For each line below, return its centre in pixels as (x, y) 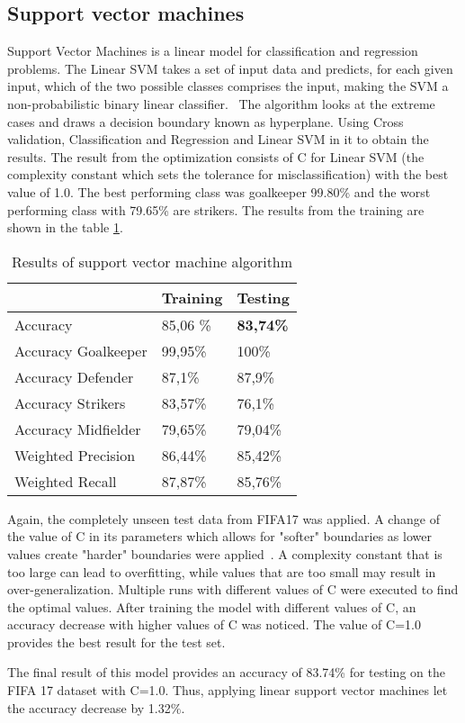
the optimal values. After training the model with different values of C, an (212, 606)
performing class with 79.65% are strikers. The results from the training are (216, 209)
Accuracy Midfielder (78, 429)
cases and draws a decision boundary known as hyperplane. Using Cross (206, 121)
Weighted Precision (75, 455)
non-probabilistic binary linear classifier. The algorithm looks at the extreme (221, 103)
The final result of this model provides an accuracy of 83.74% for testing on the (226, 672)
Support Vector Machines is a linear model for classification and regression (213, 51)
